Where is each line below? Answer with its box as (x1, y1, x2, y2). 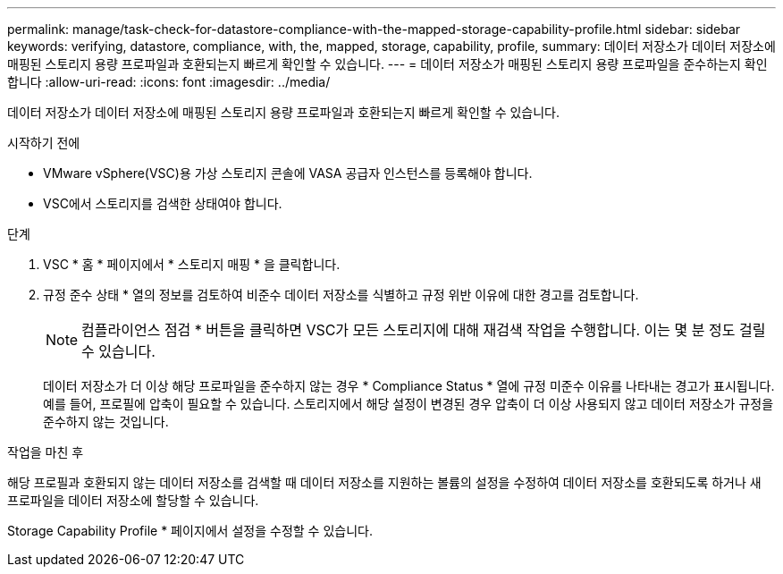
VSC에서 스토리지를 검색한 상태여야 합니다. (43, 196, 282, 211)
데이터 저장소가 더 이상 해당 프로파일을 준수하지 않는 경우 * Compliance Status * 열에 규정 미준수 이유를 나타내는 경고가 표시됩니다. (43, 378, 775, 393)
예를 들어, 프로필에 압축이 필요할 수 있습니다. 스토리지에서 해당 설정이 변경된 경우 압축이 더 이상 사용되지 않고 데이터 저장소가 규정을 (43, 396, 774, 411)
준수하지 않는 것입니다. (43, 414, 169, 429)
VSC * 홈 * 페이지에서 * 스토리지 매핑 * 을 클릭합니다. (43, 257, 341, 272)
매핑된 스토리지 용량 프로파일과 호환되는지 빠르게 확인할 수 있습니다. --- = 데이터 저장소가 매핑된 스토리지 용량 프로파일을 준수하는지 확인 (7, 56, 768, 72)
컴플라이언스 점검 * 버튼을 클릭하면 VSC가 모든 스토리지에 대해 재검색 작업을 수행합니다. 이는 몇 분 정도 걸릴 (81, 321, 766, 339)
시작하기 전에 (7, 135, 80, 150)
